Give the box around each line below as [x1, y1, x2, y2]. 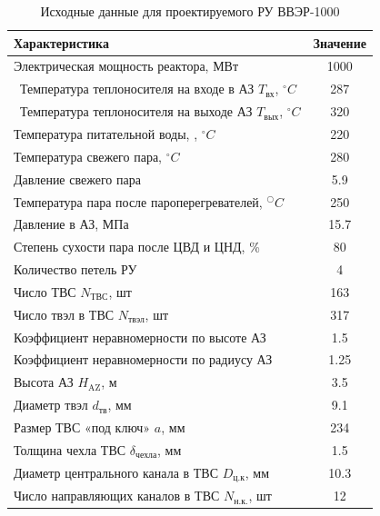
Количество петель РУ [14, 260, 137, 279]
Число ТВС [14, 282, 76, 301]
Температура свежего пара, [14, 146, 162, 165]
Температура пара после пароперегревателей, [14, 192, 263, 211]
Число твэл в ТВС [14, 304, 115, 323]
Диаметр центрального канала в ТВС [14, 462, 219, 481]
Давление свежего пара [14, 169, 141, 188]
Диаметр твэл [14, 395, 88, 414]
